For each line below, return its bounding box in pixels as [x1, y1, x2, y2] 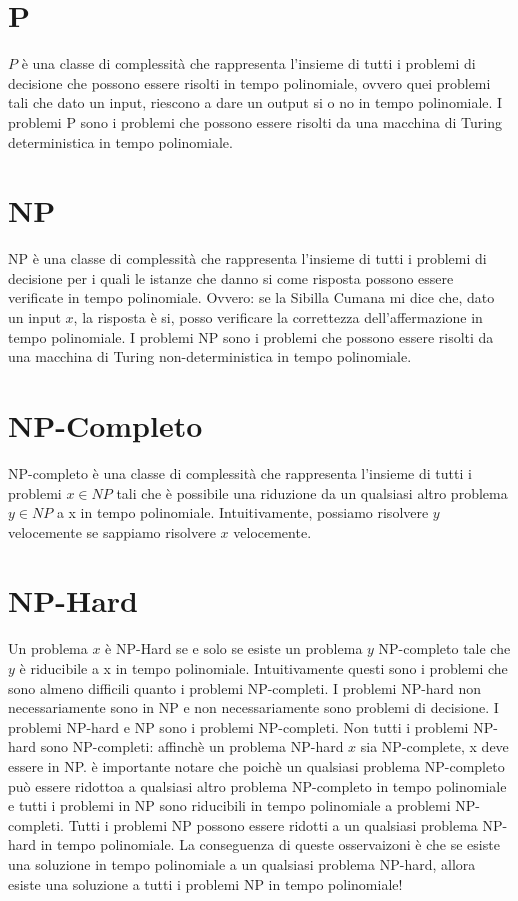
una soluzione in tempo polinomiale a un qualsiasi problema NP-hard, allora [8, 853, 476, 874]
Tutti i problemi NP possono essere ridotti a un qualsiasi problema [68, 814, 478, 835]
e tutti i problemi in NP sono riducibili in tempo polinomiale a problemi [8, 795, 451, 816]
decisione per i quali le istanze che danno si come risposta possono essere [8, 267, 454, 288]
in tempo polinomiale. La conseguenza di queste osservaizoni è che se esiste [40, 834, 500, 855]
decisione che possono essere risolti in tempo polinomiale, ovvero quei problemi [8, 72, 491, 93]
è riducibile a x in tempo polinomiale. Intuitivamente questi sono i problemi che [19, 658, 508, 678]
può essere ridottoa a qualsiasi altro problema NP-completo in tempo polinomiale [8, 775, 507, 796]
